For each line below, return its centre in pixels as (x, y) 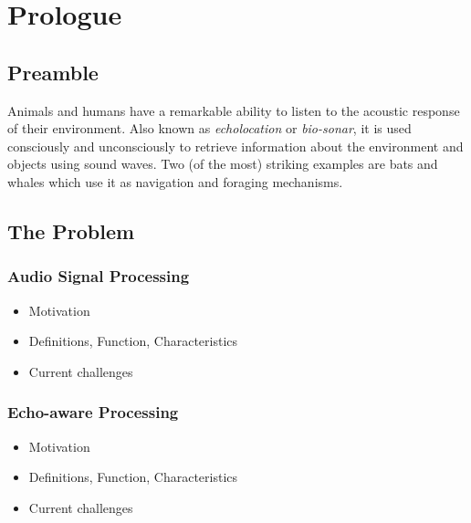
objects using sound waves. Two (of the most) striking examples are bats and (223, 164)
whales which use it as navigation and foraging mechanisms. (175, 181)
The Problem (71, 230)
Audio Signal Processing (99, 276)
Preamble (53, 72)
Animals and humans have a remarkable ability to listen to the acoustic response (234, 110)
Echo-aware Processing (93, 412)
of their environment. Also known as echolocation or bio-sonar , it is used (209, 128)
